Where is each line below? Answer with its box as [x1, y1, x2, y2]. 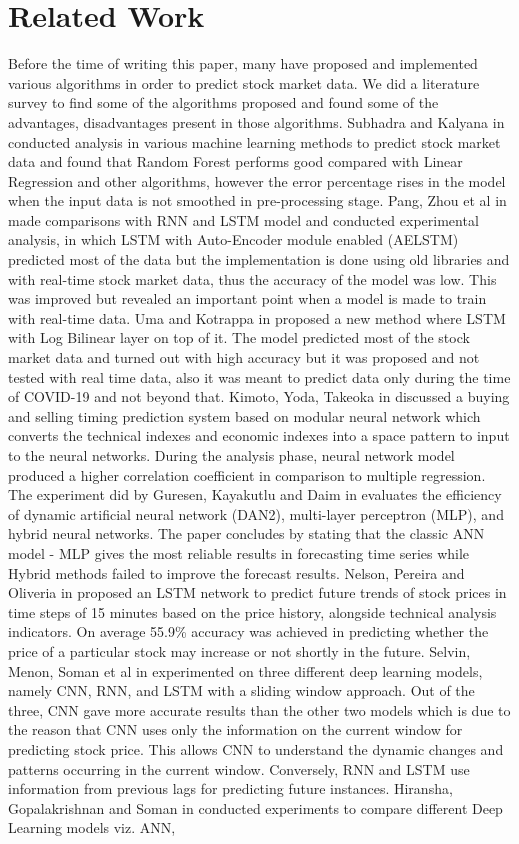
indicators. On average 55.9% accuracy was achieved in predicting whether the [8, 621, 489, 642]
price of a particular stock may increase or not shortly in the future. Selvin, [8, 640, 471, 661]
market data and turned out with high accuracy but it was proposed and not [8, 347, 480, 368]
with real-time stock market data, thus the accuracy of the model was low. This [8, 268, 497, 289]
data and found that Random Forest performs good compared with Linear [8, 151, 463, 172]
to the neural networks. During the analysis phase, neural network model [8, 445, 455, 465]
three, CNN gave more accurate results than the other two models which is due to [8, 699, 511, 720]
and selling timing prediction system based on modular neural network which [8, 405, 481, 426]
